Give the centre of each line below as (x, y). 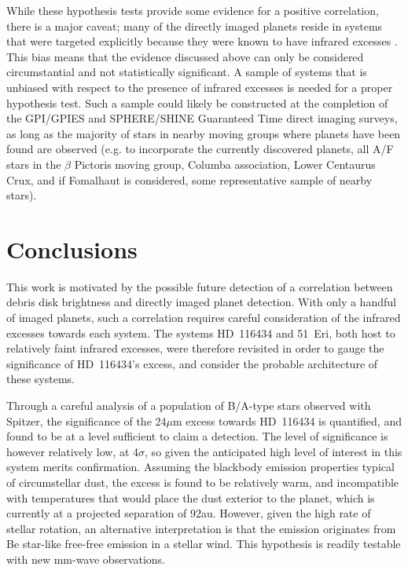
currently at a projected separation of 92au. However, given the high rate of (189, 513)
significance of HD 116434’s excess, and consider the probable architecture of (192, 363)
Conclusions (72, 248)
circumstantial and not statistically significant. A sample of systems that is (187, 72)
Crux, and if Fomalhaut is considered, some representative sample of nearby (189, 179)
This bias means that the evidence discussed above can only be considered (185, 56)
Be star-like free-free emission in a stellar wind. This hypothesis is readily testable (204, 544)
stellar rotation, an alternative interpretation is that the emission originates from (201, 528)
